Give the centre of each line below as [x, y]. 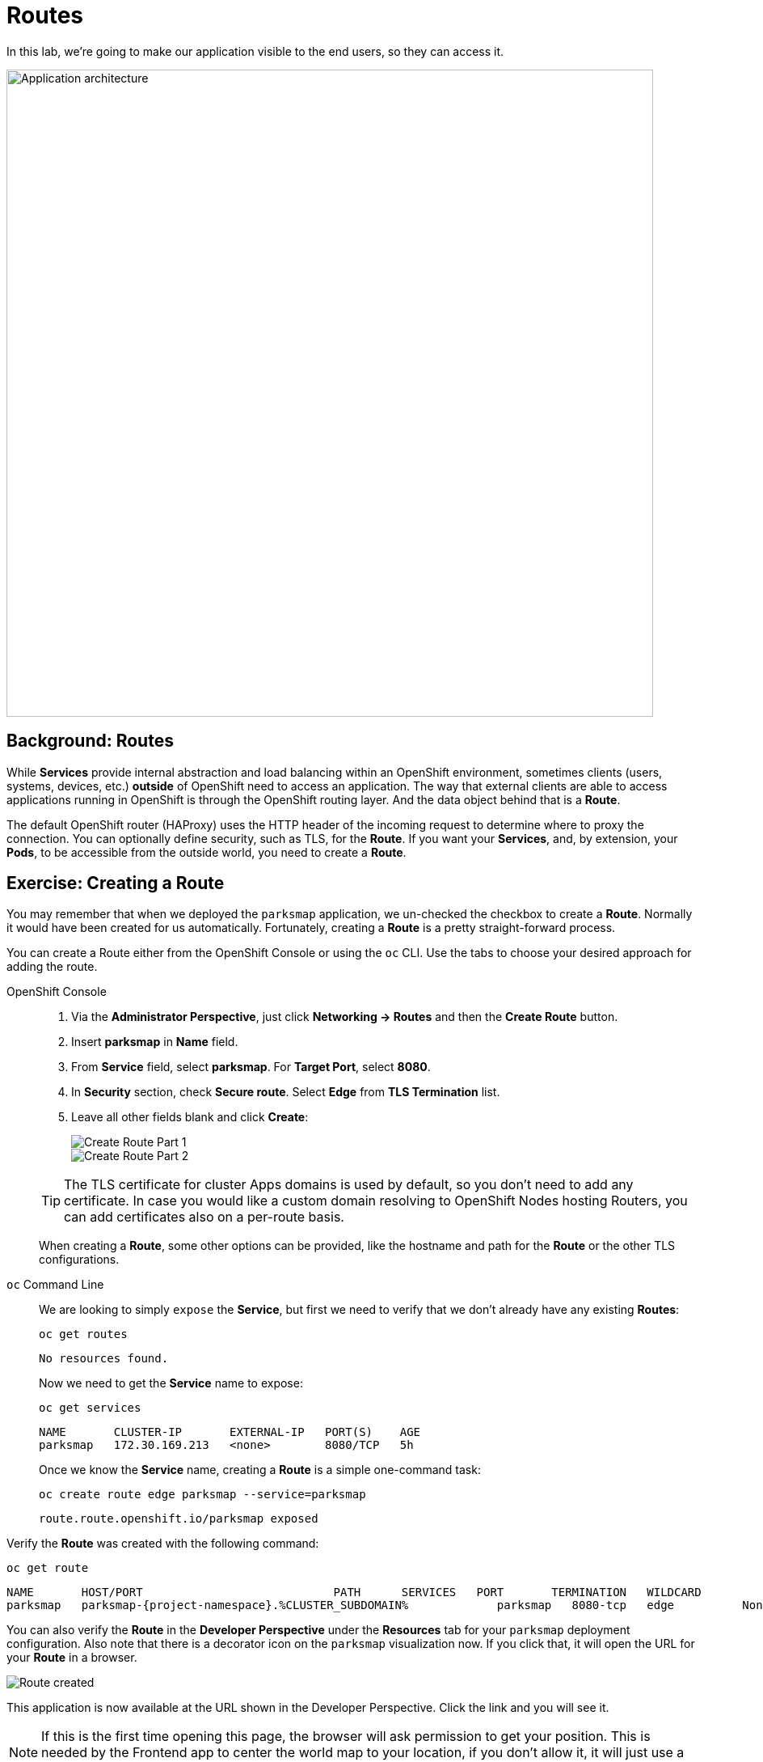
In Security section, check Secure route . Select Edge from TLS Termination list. [286, 1092]
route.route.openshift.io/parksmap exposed [179, 1519]
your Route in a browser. [72, 1658]
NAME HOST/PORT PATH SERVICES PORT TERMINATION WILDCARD [354, 1593]
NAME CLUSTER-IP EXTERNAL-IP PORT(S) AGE [230, 1432]
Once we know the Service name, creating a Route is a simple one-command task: [260, 1470]
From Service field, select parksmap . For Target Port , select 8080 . [251, 1067]
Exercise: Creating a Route [116, 883]
